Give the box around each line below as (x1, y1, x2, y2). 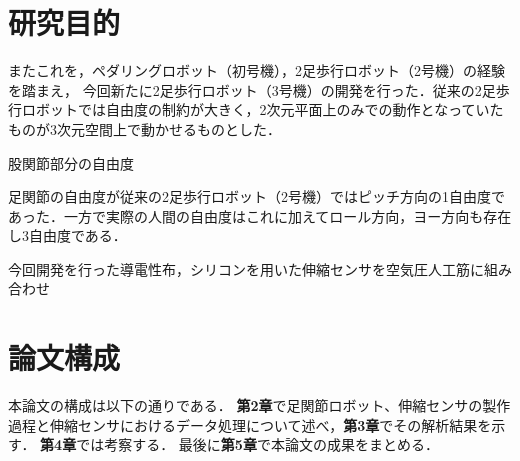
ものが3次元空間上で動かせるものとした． (8, 118, 281, 139)
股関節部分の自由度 (8, 152, 134, 173)
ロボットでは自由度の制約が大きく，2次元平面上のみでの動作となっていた (21, 99, 504, 120)
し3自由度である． (8, 225, 127, 246)
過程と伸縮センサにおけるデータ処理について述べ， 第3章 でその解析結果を (8, 414, 492, 435)
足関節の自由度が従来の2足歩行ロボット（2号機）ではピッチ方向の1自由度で (8, 186, 505, 207)
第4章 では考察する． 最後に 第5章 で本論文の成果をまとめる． (40, 434, 439, 455)
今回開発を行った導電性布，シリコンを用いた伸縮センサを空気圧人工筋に (8, 258, 484, 279)
